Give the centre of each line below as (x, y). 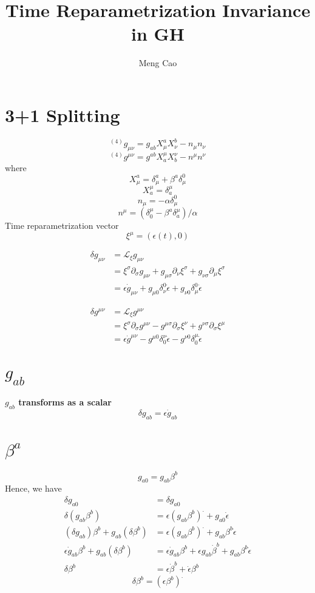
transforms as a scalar (65, 402)
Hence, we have (33, 488)
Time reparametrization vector (62, 225)
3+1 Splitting (63, 114)
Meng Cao (158, 63)
